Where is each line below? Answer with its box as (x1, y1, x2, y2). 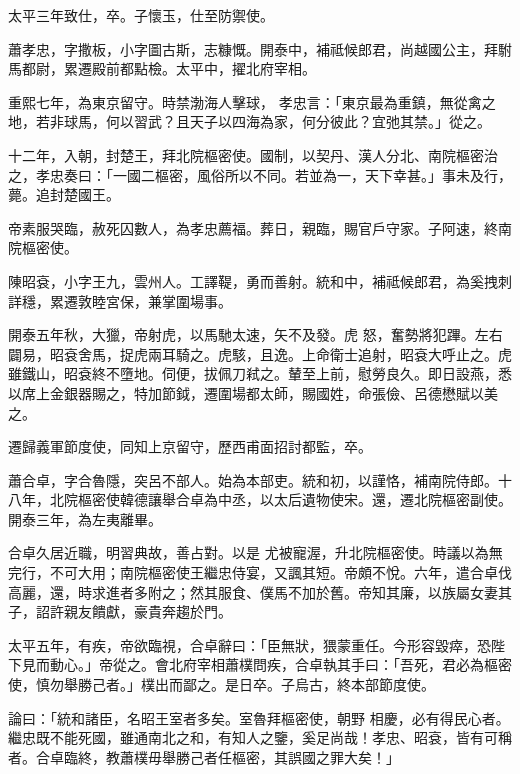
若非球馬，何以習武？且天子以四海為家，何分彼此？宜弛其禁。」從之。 (35, 111, 491, 132)
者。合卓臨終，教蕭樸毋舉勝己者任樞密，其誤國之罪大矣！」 (8, 746, 400, 767)
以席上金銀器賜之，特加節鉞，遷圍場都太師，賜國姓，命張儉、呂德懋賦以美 (8, 382, 498, 403)
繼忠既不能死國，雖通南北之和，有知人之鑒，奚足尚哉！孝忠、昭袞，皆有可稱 (8, 727, 512, 748)
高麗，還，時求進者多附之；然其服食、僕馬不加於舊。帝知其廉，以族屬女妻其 (8, 581, 512, 602)
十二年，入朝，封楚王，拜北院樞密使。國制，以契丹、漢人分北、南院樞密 (8, 144, 484, 165)
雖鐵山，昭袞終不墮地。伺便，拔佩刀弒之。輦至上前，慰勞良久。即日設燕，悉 (8, 363, 512, 384)
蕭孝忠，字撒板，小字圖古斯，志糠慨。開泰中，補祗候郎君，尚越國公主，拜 (8, 38, 498, 59)
